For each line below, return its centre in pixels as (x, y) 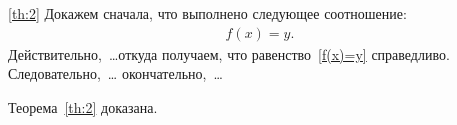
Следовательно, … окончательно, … (115, 73)
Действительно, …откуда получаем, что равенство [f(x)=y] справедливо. (229, 53)
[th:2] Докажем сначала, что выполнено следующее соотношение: (207, 13)
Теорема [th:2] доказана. (83, 106)
